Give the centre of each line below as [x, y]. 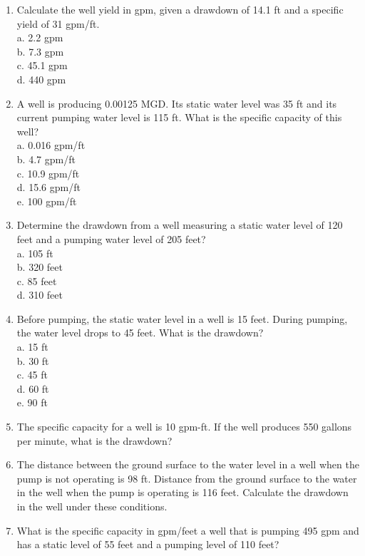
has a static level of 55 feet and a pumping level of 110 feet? [148, 544]
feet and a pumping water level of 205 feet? [111, 238]
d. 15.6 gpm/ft [48, 187]
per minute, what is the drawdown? [94, 440]
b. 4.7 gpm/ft [46, 159]
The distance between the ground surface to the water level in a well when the [188, 464]
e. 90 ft [32, 402]
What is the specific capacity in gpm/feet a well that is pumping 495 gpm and [188, 530]
